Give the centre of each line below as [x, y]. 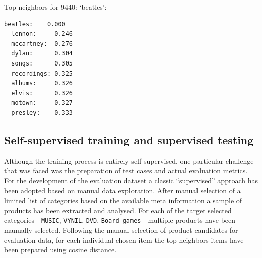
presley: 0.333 [42, 113]
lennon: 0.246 [42, 34]
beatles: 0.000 [35, 24]
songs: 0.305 [42, 63]
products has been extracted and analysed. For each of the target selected [118, 210]
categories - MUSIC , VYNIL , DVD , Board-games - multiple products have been [120, 220]
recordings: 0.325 [42, 73]
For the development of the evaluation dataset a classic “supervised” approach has [131, 180]
